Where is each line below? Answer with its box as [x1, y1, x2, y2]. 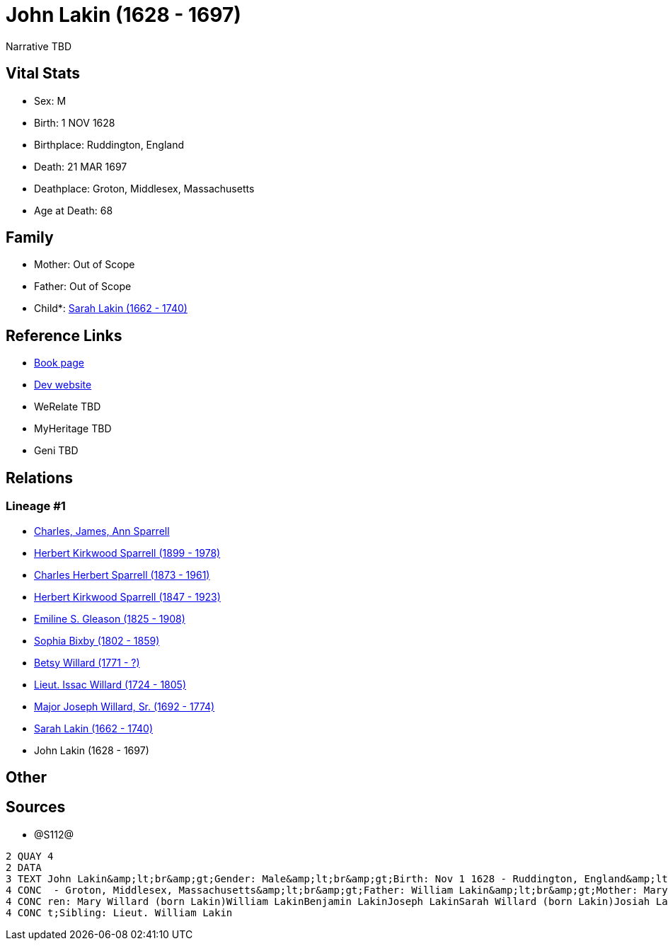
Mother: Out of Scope [34, 258, 135, 271]
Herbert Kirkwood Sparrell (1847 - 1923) [34, 590, 221, 603]
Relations [6, 468, 74, 487]
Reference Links [6, 326, 122, 345]
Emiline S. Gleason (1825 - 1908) [34, 612, 185, 625]
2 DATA [6, 861, 42, 873]
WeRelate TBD [34, 400, 101, 413]
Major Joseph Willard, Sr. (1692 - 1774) [34, 700, 215, 713]
